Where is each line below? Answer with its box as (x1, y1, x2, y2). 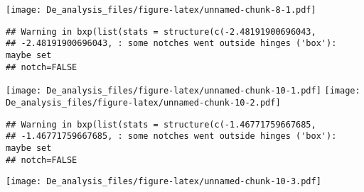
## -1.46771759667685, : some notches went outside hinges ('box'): (6, 131, 337, 142)
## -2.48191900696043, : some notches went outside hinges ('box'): (6, 38, 337, 49)
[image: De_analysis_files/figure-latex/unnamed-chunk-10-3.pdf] (6, 176, 321, 187)
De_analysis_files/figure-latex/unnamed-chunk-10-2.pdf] (6, 97, 281, 108)
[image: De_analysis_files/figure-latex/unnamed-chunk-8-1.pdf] (6, 5, 316, 15)
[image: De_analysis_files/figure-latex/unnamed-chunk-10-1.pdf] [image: (6, 86, 360, 96)
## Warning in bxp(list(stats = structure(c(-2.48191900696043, (6, 26, 316, 37)
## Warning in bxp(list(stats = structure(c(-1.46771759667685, (6, 119, 316, 130)
